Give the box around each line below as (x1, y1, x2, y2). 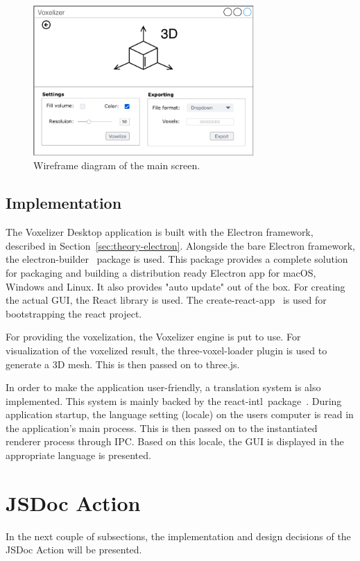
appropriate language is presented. (6, 448, 151, 463)
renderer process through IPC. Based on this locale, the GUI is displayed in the (6, 434, 344, 449)
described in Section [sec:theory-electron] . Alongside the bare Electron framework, (6, 238, 355, 252)
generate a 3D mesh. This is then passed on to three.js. (6, 356, 240, 371)
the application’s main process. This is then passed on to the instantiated (6, 420, 318, 435)
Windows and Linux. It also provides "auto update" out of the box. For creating (6, 279, 345, 293)
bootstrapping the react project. (6, 306, 142, 320)
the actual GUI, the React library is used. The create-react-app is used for (6, 293, 327, 307)
